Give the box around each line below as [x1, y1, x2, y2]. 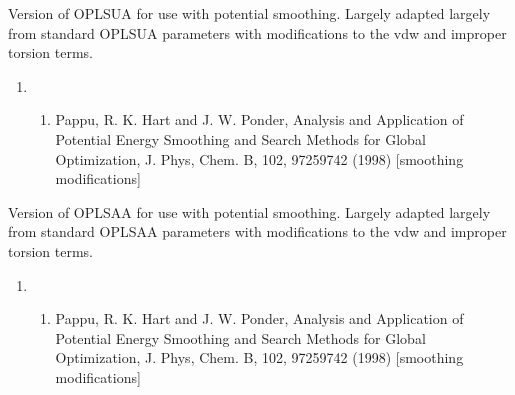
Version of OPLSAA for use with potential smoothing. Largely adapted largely [8, 201, 491, 222]
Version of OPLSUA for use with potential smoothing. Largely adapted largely [8, 3, 491, 23]
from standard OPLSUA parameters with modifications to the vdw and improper [8, 22, 507, 43]
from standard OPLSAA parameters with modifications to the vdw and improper [8, 221, 507, 242]
